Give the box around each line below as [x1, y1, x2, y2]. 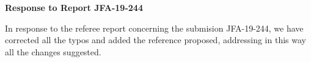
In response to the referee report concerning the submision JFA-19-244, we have [5, 21, 304, 34]
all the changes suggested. [5, 45, 101, 58]
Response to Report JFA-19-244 [5, 1, 143, 13]
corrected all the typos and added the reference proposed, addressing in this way [5, 33, 306, 46]
